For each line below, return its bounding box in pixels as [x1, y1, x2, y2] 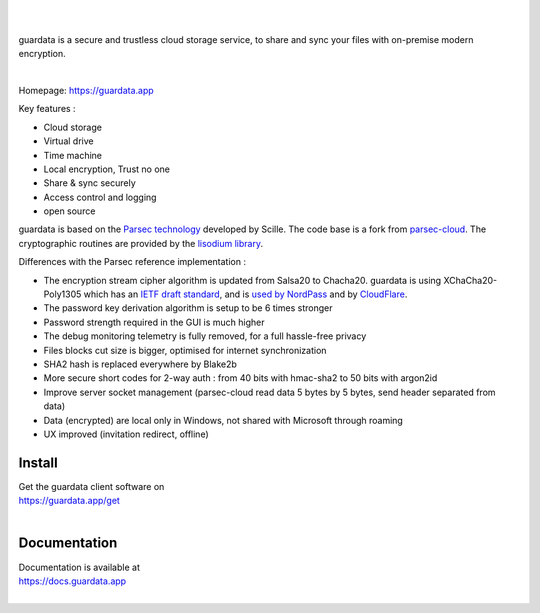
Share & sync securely [43, 177, 137, 189]
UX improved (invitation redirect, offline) [43, 428, 209, 440]
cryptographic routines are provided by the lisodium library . [18, 237, 264, 249]
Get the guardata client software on [18, 480, 165, 492]
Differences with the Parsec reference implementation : [18, 256, 247, 268]
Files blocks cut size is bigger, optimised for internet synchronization [43, 344, 327, 356]
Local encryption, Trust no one [43, 163, 170, 175]
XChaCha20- [443, 274, 498, 286]
